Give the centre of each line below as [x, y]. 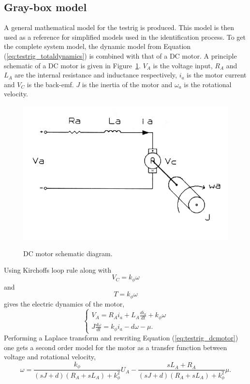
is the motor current [217, 75]
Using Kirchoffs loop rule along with [58, 269]
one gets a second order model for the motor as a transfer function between [116, 347]
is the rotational [208, 84]
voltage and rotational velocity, [50, 357]
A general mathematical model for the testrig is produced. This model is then [119, 27]
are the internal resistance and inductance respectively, [96, 75]
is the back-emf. [50, 84]
